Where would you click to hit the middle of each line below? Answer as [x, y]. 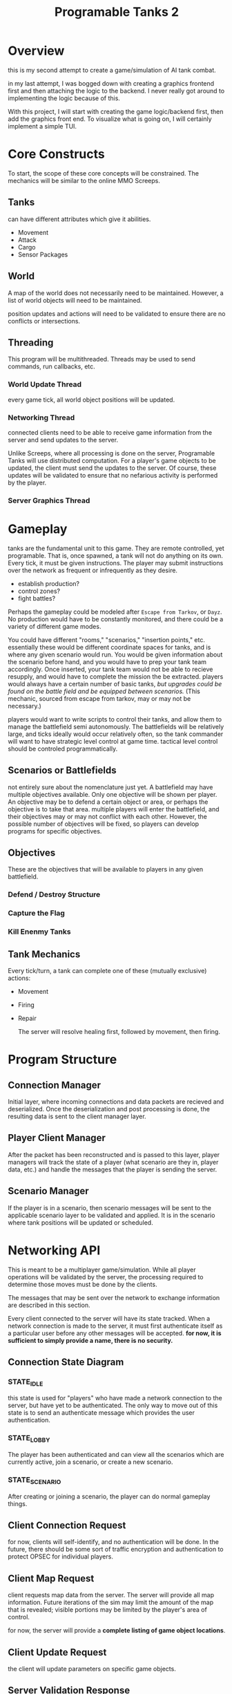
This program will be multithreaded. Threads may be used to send [101, 359]
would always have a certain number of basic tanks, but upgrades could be [115, 684]
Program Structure [62, 1060]
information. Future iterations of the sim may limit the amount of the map [111, 1602]
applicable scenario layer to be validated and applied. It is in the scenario [112, 1215]
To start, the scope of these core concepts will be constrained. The [104, 173]
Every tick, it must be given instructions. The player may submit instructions [116, 563]
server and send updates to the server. [63, 440]
